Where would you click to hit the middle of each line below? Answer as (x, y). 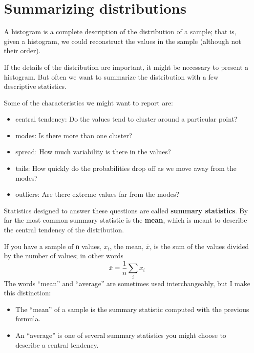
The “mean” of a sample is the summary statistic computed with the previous (132, 309)
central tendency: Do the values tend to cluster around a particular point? (127, 119)
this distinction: (27, 293)
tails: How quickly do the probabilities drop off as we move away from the (126, 168)
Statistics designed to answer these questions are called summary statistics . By (126, 210)
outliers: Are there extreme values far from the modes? (97, 194)
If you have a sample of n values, (53, 246)
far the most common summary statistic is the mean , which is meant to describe (126, 220)
